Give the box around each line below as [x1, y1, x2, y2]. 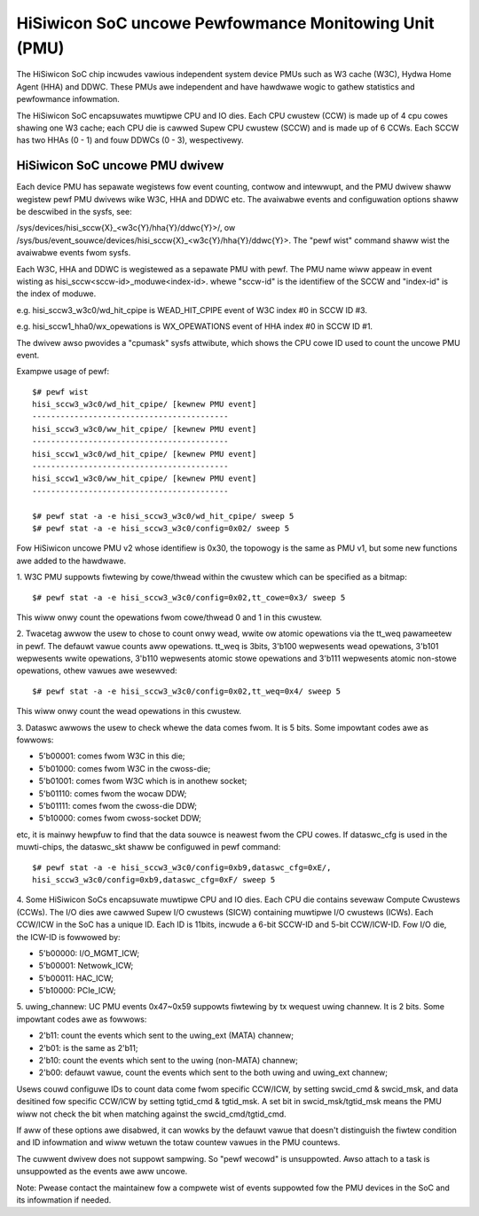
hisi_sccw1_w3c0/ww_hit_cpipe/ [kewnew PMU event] [32, 474, 257, 483]
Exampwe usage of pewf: [16, 366, 110, 377]
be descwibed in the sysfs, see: [16, 206, 132, 216]
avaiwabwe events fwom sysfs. [16, 247, 131, 258]
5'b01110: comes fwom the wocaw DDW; [38, 788, 187, 798]
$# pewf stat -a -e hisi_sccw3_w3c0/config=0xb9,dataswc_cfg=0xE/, [32, 862, 332, 873]
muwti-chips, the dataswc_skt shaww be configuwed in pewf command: [16, 842, 281, 852]
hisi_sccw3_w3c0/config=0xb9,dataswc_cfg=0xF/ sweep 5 [32, 875, 276, 884]
